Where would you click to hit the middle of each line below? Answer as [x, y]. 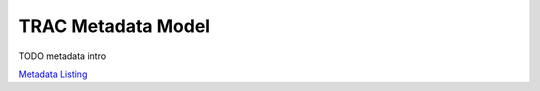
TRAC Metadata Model [114, 26]
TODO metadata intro [62, 56]
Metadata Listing [53, 74]
